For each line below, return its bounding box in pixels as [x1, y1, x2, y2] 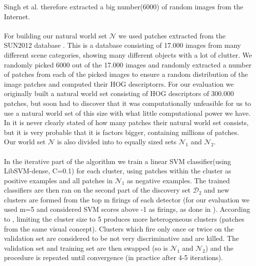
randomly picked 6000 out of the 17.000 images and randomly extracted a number [4, 59, 252, 69]
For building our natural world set [4, 30, 107, 40]
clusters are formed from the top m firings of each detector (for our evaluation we [4, 194, 250, 204]
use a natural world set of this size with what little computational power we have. [4, 107, 251, 118]
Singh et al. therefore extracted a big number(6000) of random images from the [4, 1, 244, 11]
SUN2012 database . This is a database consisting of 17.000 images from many [4, 40, 241, 50]
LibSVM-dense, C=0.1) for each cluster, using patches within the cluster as [4, 166, 231, 176]
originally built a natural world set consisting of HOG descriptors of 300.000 [4, 88, 234, 99]
